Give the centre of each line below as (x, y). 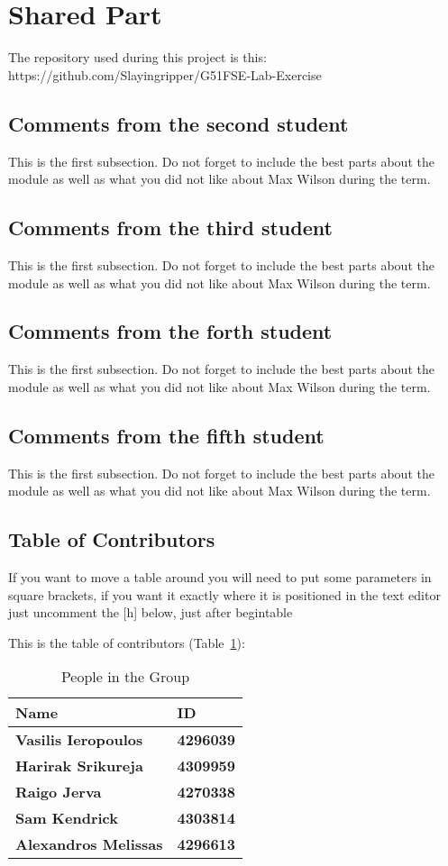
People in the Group (125, 677)
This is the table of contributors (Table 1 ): (127, 642)
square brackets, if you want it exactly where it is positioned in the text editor (224, 594)
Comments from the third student (170, 228)
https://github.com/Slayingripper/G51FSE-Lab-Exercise (165, 74)
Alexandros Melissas (89, 844)
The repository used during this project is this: (137, 57)
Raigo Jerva (59, 792)
